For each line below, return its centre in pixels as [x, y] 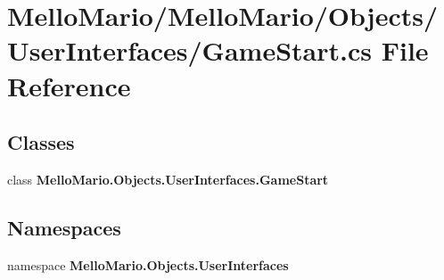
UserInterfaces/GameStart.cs [189, 50]
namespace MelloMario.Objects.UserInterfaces [148, 264]
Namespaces [64, 227]
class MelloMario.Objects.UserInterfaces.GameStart [168, 179]
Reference [69, 85]
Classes [41, 142]
